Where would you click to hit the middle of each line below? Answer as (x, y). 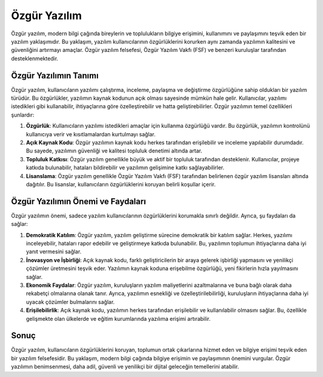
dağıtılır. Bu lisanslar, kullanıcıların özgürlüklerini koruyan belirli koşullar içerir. (121, 184)
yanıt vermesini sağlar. (54, 252)
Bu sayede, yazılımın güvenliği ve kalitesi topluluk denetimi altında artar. (114, 151)
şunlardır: (23, 115)
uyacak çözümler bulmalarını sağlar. (70, 302)
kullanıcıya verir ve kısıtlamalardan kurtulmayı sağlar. (91, 134)
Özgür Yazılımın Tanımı (55, 76)
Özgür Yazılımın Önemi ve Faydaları (79, 201)
